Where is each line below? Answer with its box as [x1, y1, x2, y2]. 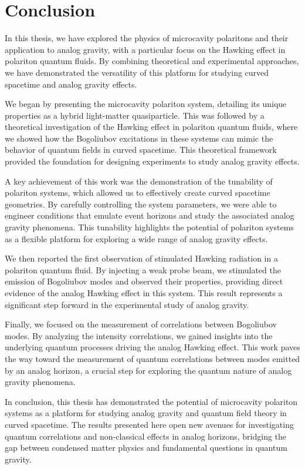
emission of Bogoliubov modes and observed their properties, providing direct [5, 275, 283, 287]
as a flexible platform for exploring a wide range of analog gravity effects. [5, 232, 268, 244]
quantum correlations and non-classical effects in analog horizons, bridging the [5, 430, 287, 442]
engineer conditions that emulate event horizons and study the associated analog [5, 209, 294, 222]
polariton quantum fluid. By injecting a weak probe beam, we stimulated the [5, 263, 281, 276]
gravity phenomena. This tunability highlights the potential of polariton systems [5, 221, 294, 233]
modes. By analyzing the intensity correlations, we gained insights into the [5, 329, 273, 341]
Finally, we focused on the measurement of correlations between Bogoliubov [5, 318, 277, 330]
